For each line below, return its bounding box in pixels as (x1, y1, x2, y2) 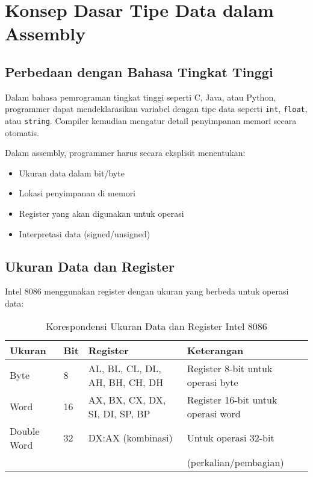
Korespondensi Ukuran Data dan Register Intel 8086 (46, 319, 267, 333)
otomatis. (5, 126, 39, 139)
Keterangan (187, 343, 244, 357)
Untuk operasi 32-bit (187, 431, 274, 445)
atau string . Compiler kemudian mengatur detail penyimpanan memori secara (5, 114, 297, 127)
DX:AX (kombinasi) (88, 431, 173, 445)
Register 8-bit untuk (187, 361, 273, 375)
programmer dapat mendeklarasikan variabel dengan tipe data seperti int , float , (5, 102, 308, 115)
